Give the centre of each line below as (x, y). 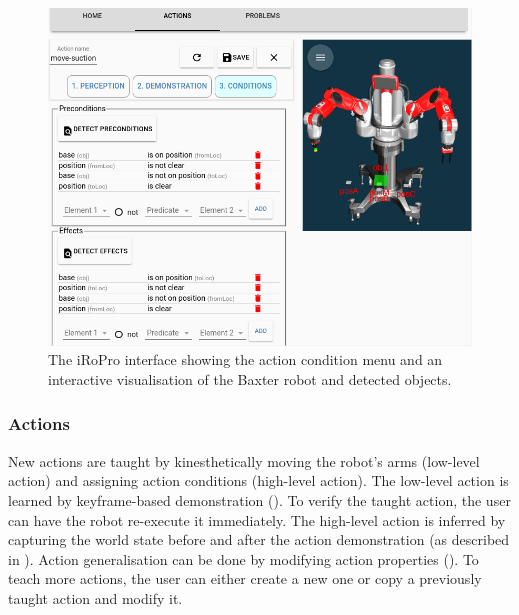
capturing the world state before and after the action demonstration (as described (259, 539)
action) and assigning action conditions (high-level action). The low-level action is (258, 480)
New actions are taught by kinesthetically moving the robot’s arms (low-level (244, 460)
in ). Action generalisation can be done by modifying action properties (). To (243, 558)
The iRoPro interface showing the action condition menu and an (245, 359)
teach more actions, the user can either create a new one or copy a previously (245, 578)
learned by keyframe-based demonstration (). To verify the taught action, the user (259, 499)
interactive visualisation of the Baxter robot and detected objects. (250, 378)
